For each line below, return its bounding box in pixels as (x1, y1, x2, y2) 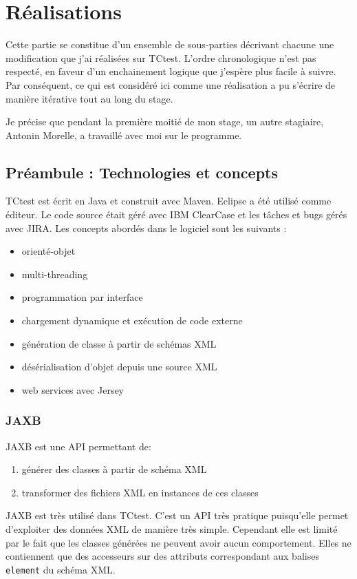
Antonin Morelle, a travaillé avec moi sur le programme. (6, 127, 242, 142)
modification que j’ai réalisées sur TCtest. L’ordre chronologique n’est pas (6, 50, 316, 65)
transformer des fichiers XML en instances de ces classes (21, 485, 259, 499)
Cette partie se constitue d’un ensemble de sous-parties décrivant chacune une (6, 37, 334, 52)
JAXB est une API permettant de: (6, 439, 151, 453)
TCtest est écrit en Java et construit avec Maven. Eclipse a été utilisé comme (6, 193, 332, 208)
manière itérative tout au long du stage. (6, 91, 173, 105)
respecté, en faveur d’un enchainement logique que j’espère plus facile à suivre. (6, 64, 336, 78)
